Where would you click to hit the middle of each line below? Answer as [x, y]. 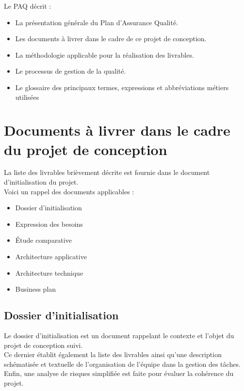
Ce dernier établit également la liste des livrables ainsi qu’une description [113, 354]
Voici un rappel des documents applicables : [69, 191]
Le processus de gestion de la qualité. [71, 71]
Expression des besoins [49, 224]
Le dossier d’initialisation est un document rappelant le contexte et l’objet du [119, 336]
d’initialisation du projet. [41, 182]
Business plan [36, 289]
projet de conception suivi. [43, 345]
